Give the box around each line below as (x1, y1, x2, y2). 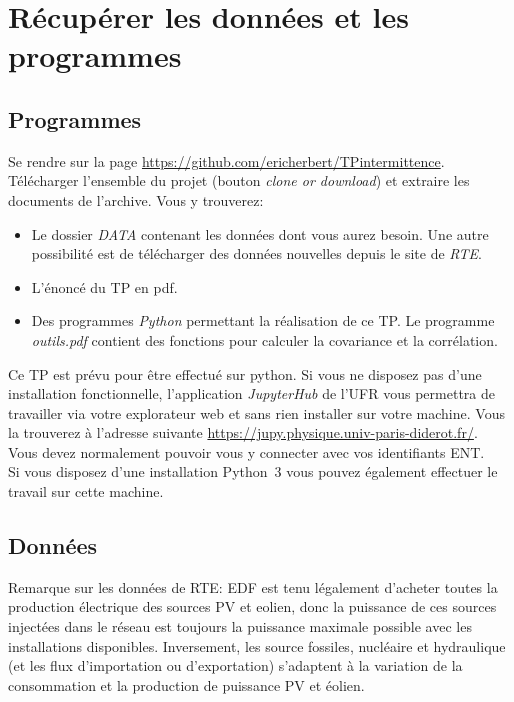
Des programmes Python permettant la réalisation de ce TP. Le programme (31, 310, 495, 331)
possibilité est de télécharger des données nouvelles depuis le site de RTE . (31, 243, 482, 264)
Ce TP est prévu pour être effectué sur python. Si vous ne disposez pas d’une (8, 363, 482, 384)
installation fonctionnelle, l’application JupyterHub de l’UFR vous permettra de (8, 383, 495, 404)
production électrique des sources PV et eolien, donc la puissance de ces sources (8, 596, 497, 617)
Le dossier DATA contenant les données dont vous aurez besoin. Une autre (31, 223, 489, 244)
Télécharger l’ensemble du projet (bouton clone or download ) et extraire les (8, 170, 470, 191)
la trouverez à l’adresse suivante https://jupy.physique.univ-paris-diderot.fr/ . (8, 422, 478, 443)
